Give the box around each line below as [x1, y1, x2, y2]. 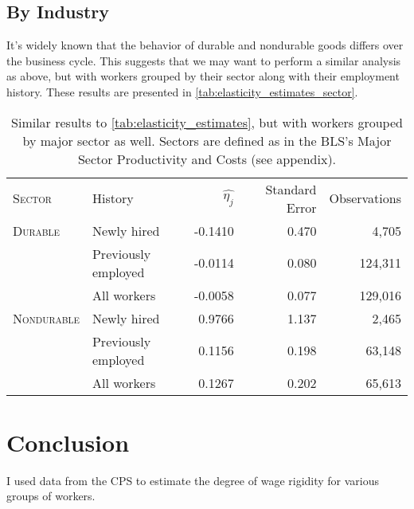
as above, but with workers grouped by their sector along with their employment [6, 68, 400, 84]
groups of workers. [6, 487, 96, 504]
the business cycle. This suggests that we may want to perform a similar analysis [6, 52, 401, 69]
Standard [265, 179, 317, 198]
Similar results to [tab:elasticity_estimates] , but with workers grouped [11, 112, 403, 131]
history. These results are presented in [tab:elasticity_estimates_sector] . [6, 83, 358, 100]
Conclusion [6, 425, 130, 458]
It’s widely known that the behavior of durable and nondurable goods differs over [6, 37, 404, 53]
